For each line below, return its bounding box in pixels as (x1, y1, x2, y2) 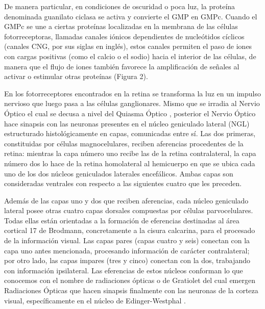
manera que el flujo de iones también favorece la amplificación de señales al (4, 61, 239, 71)
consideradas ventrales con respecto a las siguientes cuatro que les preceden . (4, 178, 242, 189)
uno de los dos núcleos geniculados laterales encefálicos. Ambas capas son (4, 168, 233, 178)
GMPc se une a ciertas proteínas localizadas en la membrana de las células (4, 21, 238, 32)
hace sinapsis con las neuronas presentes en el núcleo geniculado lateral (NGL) (4, 118, 250, 128)
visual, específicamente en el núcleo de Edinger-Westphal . (4, 295, 186, 305)
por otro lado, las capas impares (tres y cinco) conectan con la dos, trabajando (4, 255, 251, 266)
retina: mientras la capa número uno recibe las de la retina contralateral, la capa (4, 148, 256, 159)
